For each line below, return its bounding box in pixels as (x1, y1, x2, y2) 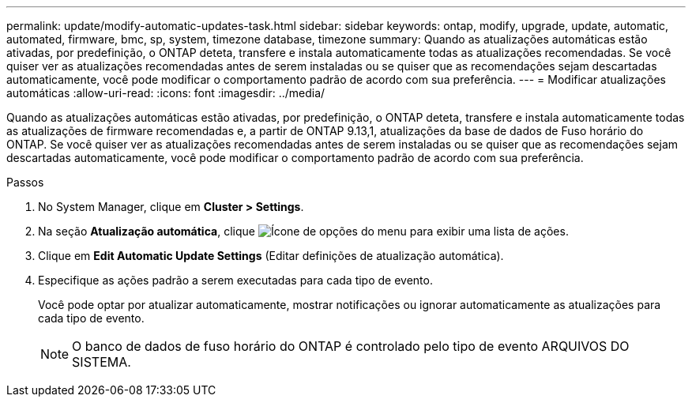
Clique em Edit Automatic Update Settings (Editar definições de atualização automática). (38, 249, 504, 262)
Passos (6, 175, 44, 189)
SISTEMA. (72, 354, 131, 370)
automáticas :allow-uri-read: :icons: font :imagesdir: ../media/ (6, 86, 325, 100)
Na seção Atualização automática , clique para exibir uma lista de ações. (38, 224, 569, 238)
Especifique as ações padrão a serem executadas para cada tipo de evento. (38, 273, 433, 287)
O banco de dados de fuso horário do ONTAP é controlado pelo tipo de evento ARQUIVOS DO (72, 338, 630, 354)
